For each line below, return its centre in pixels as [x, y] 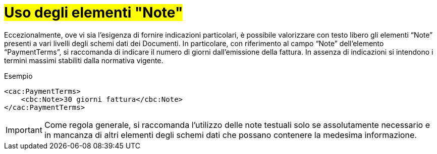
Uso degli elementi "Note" [94, 13]
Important [24, 130]
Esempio [18, 76]
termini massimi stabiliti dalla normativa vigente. [84, 60]
